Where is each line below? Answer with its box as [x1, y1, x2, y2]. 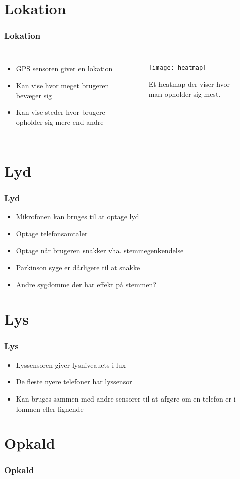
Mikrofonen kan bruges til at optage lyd [16, 211, 139, 222]
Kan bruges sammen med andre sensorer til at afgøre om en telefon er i [16, 393, 236, 404]
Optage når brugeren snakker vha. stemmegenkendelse [16, 245, 184, 256]
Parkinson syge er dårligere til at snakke [16, 262, 140, 272]
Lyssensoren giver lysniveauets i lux [16, 359, 126, 370]
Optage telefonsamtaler [16, 228, 88, 238]
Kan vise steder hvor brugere [16, 107, 105, 117]
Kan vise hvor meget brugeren [16, 80, 109, 91]
